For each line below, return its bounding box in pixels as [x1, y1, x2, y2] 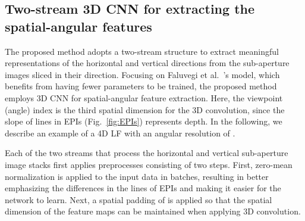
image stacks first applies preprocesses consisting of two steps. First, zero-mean [5, 158, 293, 170]
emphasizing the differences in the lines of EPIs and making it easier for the [5, 182, 281, 194]
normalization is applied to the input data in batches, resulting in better [5, 170, 269, 182]
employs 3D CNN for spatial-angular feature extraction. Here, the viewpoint [5, 91, 283, 104]
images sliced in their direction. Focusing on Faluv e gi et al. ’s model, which [5, 68, 280, 80]
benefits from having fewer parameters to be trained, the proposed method [5, 80, 277, 92]
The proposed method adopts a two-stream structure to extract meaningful [5, 45, 279, 57]
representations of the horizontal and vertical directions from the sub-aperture [5, 57, 290, 69]
